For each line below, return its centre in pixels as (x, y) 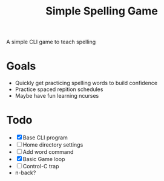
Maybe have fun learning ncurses (57, 96)
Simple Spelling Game (102, 11)
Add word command (48, 152)
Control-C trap (41, 167)
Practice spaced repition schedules (59, 89)
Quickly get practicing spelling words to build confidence (86, 83)
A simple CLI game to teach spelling (51, 42)
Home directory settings (53, 145)
